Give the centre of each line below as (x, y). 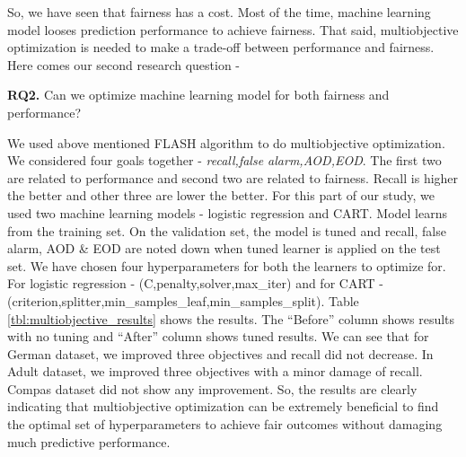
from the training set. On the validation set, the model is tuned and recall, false (227, 230)
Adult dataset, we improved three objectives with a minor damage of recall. (215, 371)
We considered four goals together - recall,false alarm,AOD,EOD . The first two (224, 160)
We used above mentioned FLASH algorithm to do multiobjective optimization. (226, 142)
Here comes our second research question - (124, 64)
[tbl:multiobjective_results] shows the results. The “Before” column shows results (231, 318)
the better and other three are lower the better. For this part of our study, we (221, 195)
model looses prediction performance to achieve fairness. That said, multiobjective (233, 29)
